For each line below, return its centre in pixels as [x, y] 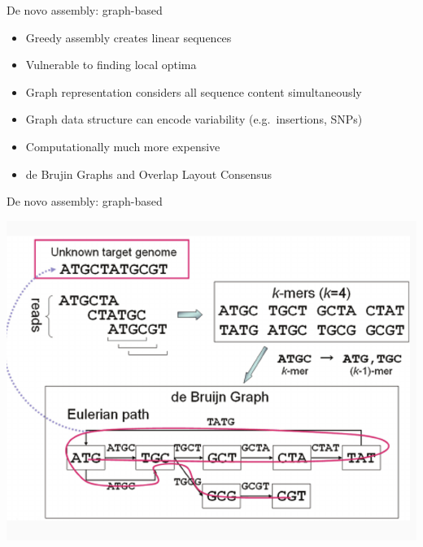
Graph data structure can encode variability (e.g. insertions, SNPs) [194, 119]
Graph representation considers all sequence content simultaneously [194, 91]
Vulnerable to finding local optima [111, 65]
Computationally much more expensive [123, 146]
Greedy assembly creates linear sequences [129, 37]
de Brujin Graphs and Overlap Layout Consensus [149, 174]
